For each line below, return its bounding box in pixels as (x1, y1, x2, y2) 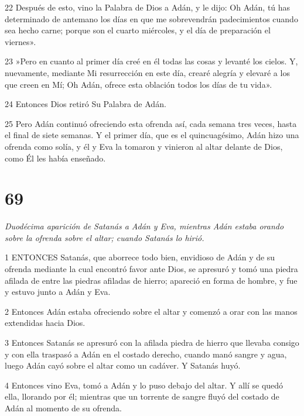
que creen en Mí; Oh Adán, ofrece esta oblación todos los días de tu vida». (5, 78, 272, 90)
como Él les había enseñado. (5, 152, 106, 164)
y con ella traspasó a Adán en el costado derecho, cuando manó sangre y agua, (5, 348, 287, 360)
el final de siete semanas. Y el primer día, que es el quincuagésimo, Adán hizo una (5, 129, 299, 141)
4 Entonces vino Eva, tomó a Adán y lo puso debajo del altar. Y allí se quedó (5, 379, 283, 391)
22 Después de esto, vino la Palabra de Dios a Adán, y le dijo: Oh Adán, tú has (5, 1, 291, 13)
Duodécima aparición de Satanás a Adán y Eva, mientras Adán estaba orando (5, 220, 284, 232)
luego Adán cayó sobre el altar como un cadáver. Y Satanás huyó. (5, 359, 241, 372)
